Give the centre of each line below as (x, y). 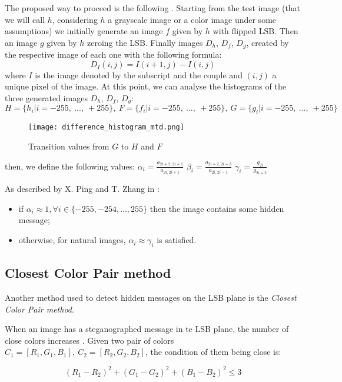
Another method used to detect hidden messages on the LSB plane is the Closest (151, 298)
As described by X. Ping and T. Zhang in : (82, 189)
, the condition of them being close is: (213, 352)
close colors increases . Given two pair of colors (89, 340)
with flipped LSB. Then (255, 31)
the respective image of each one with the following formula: (113, 54)
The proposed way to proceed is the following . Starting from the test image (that (153, 8)
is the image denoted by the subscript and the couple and (139, 74)
